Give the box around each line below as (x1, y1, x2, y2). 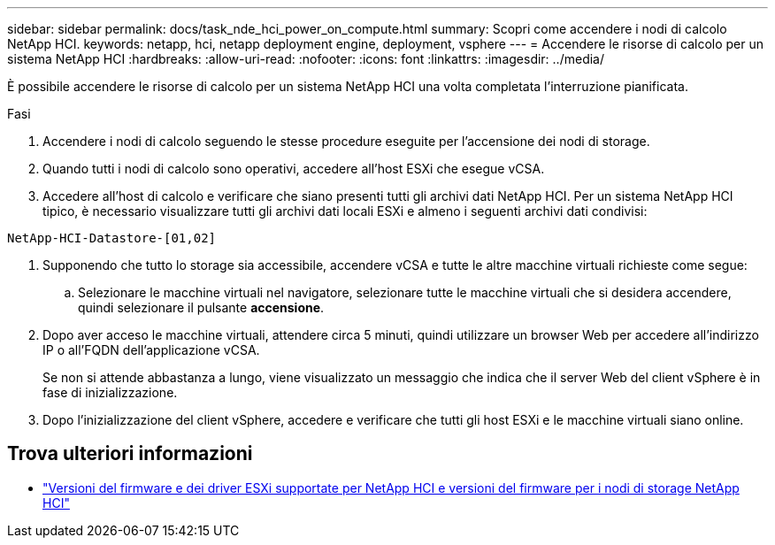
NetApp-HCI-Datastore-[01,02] (7, 231, 217, 245)
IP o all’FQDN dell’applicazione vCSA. (42, 342, 260, 357)
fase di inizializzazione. (42, 385, 178, 400)
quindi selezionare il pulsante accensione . (78, 300, 325, 315)
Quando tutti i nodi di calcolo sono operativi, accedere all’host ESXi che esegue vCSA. (42, 161, 545, 176)
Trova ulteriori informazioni (7, 442, 253, 465)
